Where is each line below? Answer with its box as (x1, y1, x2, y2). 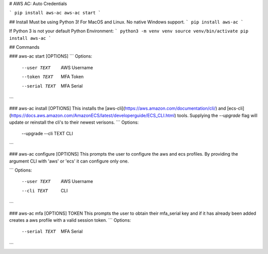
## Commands (9, 44, 40, 50)
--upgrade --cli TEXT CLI (21, 131, 73, 137)
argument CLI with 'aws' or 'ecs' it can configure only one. (9, 158, 129, 164)
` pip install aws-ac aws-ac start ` (9, 10, 101, 16)
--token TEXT (21, 74, 54, 80)
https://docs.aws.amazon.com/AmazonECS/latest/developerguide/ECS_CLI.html (10, 112, 175, 118)
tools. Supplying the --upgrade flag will (177, 112, 258, 118)
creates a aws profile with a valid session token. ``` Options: (9, 217, 131, 223)
